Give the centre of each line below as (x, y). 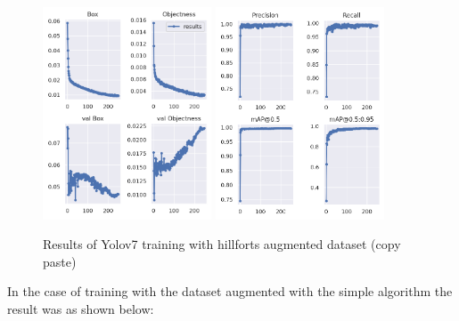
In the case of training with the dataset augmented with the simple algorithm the (230, 291)
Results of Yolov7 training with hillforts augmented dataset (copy (222, 244)
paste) (60, 261)
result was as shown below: (81, 309)
